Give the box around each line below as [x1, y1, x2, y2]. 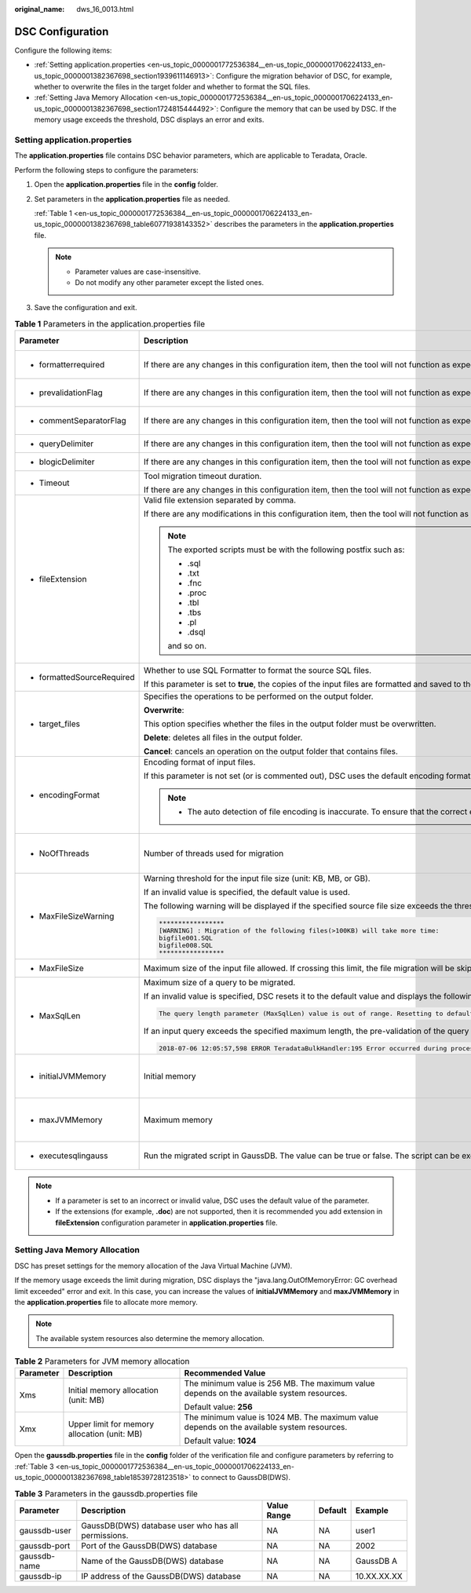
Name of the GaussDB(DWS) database [81, 1555, 224, 1566]
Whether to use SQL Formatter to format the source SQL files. [143, 665, 372, 676]
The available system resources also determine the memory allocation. [35, 1333, 265, 1343]
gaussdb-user [19, 1525, 72, 1536]
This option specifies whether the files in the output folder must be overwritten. [143, 718, 436, 729]
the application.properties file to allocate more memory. [14, 1297, 198, 1306]
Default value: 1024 [184, 1435, 257, 1446]
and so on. [167, 641, 207, 652]
